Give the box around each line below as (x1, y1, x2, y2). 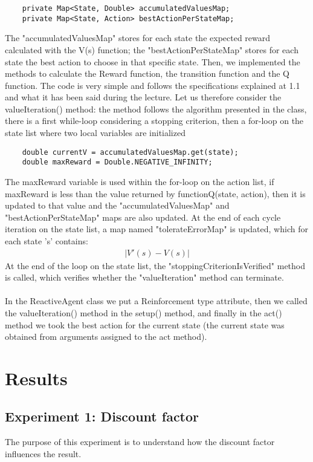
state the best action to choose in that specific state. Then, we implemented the (5, 55, 300, 68)
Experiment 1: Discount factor (5, 407, 199, 426)
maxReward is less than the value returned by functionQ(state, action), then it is (5, 187, 306, 200)
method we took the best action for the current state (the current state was (5, 318, 285, 331)
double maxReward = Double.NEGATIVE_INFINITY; (22, 158, 213, 167)
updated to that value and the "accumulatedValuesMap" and (5, 199, 230, 212)
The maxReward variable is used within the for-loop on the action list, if (5, 175, 274, 187)
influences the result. (5, 447, 82, 460)
